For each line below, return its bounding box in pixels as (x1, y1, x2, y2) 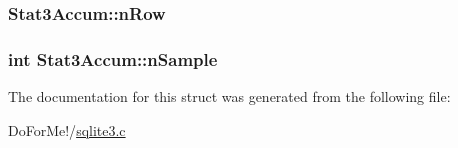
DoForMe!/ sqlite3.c (8, 119, 126, 140)
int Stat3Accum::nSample (8, 46, 218, 71)
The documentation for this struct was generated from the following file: (8, 86, 451, 107)
